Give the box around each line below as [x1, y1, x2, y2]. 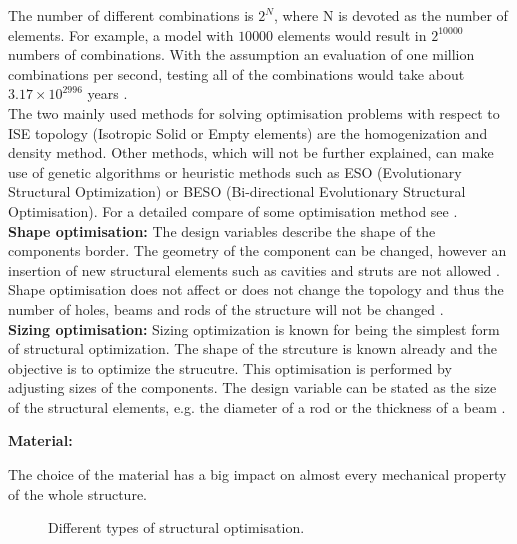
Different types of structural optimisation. [48, 517, 305, 538]
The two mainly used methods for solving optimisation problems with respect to [8, 102, 500, 123]
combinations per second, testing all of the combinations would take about [8, 63, 465, 84]
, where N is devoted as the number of [273, 5, 508, 25]
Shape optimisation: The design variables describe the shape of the [8, 220, 436, 241]
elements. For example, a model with [8, 24, 234, 45]
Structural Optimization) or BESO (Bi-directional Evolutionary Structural [8, 181, 466, 202]
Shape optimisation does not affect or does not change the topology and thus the [8, 279, 504, 300]
